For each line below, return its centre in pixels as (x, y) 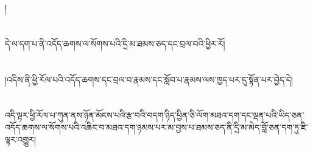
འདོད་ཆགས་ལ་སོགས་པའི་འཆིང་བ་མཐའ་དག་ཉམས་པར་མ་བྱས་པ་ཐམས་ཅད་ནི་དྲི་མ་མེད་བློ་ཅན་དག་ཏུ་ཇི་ (156, 127)
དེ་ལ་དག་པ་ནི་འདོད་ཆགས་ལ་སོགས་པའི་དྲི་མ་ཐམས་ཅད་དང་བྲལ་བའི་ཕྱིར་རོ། (115, 43)
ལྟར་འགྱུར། (21, 139)
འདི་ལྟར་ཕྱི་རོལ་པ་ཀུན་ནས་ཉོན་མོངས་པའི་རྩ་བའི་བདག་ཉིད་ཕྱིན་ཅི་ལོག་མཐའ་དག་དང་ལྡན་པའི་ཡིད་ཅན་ (155, 115)
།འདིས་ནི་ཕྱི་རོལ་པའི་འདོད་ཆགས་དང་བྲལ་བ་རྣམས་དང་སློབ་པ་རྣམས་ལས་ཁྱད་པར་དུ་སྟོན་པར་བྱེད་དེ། (149, 79)
